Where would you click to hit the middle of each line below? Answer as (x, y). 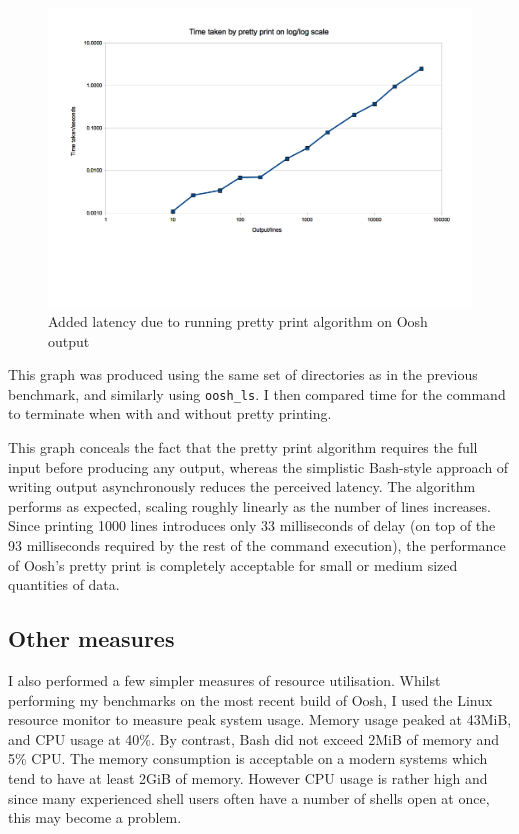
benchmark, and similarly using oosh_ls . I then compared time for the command (257, 393)
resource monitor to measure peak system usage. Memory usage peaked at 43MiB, (260, 719)
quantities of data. (64, 584)
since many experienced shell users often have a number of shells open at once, (249, 797)
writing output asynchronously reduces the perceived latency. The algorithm (242, 486)
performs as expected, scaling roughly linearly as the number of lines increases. (249, 505)
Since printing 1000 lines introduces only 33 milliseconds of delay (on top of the (252, 525)
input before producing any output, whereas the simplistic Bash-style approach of (258, 466)
